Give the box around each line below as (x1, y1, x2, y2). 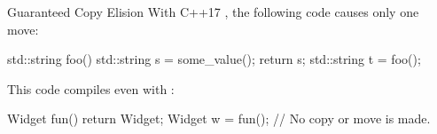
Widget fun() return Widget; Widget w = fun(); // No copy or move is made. (7, 109, 431, 128)
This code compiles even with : (7, 79, 175, 98)
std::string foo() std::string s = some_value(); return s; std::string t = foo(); (7, 50, 421, 68)
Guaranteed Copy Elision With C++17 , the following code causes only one (7, 3, 419, 20)
